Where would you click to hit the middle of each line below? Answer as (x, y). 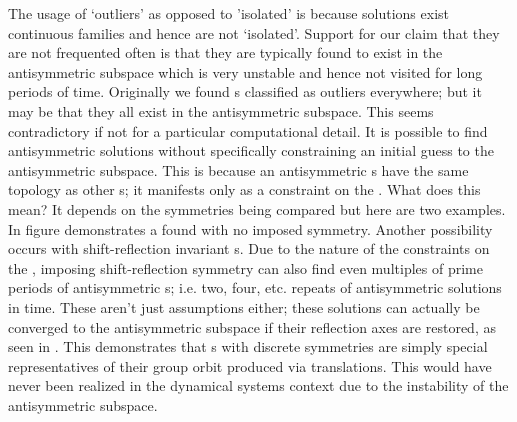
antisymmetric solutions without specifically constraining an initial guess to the (251, 150)
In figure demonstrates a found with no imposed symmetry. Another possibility (250, 228)
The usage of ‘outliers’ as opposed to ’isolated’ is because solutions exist (228, 13)
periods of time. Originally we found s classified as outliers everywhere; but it (245, 91)
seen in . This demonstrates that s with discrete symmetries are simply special (248, 346)
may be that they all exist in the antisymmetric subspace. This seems (221, 110)
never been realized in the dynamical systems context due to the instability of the (258, 385)
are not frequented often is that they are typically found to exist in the (225, 52)
